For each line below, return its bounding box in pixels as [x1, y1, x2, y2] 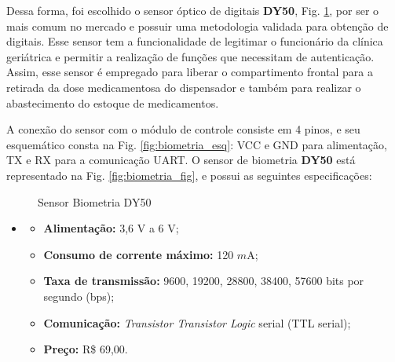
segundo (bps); [43, 287, 115, 304]
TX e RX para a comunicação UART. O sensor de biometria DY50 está [6, 152, 356, 168]
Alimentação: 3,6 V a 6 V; [43, 220, 179, 236]
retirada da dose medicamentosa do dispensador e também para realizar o [6, 79, 361, 95]
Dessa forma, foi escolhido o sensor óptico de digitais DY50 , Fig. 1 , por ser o [6, 2, 379, 18]
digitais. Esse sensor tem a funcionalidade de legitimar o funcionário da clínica [6, 33, 383, 49]
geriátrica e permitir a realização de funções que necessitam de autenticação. [6, 48, 375, 64]
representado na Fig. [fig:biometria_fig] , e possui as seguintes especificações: [6, 166, 372, 183]
